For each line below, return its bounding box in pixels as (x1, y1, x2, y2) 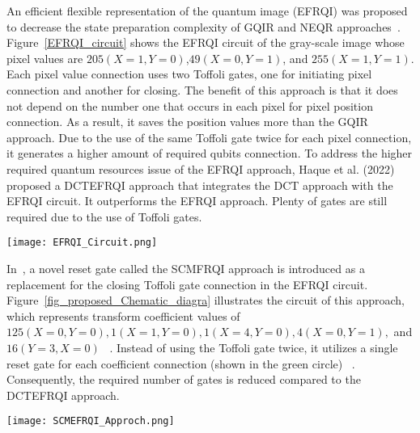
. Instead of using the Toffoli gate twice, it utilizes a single (109, 338, 398, 355)
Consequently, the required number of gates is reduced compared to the (6, 371, 361, 388)
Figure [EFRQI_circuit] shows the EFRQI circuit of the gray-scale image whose (6, 34, 405, 51)
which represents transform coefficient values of (6, 307, 240, 324)
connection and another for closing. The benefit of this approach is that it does (6, 81, 398, 98)
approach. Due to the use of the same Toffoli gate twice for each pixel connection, (6, 128, 412, 145)
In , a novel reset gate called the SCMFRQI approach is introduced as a (6, 259, 365, 276)
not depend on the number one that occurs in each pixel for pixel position (6, 97, 373, 114)
